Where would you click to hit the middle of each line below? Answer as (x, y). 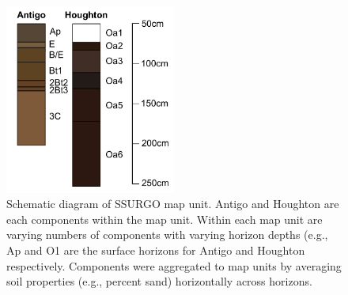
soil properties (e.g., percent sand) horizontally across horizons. (159, 281)
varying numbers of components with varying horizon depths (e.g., (167, 234)
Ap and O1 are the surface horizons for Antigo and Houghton (156, 250)
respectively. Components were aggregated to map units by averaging (174, 265)
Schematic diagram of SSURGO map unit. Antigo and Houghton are (173, 204)
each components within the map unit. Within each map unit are (165, 219)
